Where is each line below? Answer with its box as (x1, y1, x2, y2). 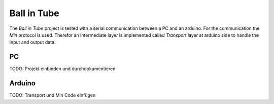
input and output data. (9, 39, 56, 45)
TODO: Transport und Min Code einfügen (9, 92, 96, 98)
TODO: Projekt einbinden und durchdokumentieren (9, 66, 116, 72)
